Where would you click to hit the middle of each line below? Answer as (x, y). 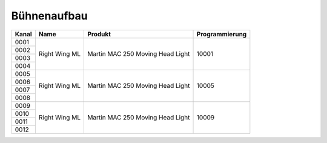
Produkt (99, 34)
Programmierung (222, 34)
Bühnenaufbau (49, 16)
